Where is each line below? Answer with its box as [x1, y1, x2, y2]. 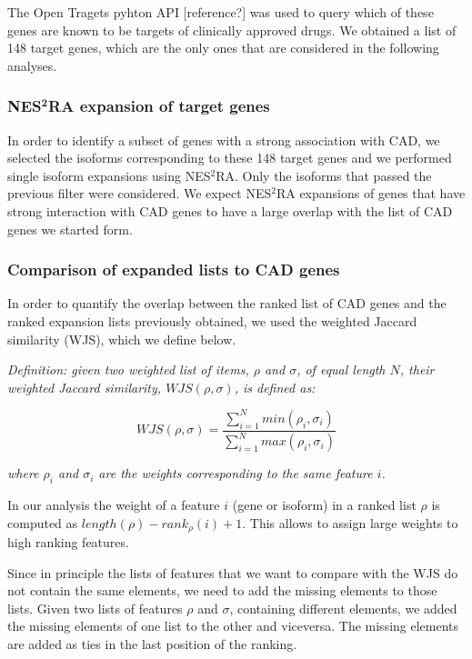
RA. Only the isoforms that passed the [216, 165, 432, 185]
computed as [7, 513, 78, 532]
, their [399, 360, 435, 379]
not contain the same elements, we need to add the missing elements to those [7, 581, 437, 600]
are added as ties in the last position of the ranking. [7, 634, 297, 654]
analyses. [7, 55, 57, 75]
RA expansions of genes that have [276, 184, 466, 203]
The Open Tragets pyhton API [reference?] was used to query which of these [7, 3, 434, 21]
